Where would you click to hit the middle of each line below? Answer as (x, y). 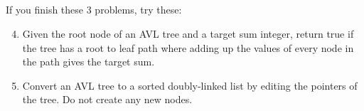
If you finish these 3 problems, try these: (94, 10)
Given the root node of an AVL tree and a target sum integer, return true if (188, 33)
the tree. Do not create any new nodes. (107, 99)
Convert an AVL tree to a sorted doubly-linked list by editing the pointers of (190, 85)
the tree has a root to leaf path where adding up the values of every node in (188, 47)
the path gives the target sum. (89, 62)
